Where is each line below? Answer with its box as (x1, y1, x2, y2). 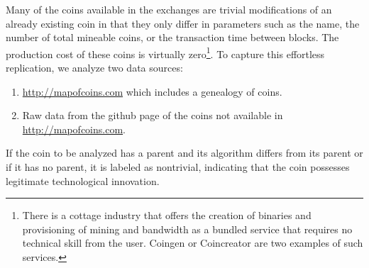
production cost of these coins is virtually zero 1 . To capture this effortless (6, 44, 325, 61)
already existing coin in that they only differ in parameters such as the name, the (6, 16, 360, 30)
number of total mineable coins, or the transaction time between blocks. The (6, 30, 339, 45)
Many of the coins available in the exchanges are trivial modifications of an (6, 2, 332, 16)
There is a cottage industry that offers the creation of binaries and (22, 208, 312, 223)
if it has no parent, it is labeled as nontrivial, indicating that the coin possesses (6, 160, 350, 174)
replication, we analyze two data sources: (6, 60, 183, 75)
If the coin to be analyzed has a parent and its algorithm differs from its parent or (6, 145, 363, 160)
